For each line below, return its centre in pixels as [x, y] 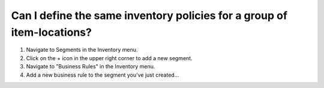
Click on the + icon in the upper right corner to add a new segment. [109, 58]
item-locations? [52, 32]
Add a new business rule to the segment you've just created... [103, 75]
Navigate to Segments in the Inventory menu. [82, 50]
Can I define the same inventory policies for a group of [149, 15]
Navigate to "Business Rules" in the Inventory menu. [91, 67]
